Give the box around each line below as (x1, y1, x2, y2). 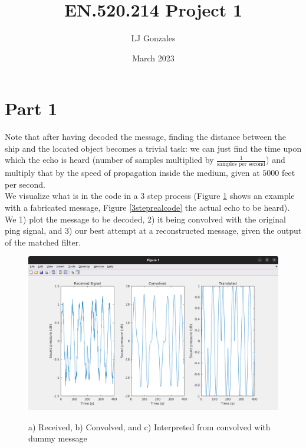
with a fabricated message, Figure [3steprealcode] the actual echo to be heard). (5, 201, 290, 214)
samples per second (217, 161, 266, 168)
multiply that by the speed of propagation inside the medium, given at (5, 166, 260, 179)
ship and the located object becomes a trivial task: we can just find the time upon (5, 142, 302, 154)
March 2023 (132, 51, 175, 64)
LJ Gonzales (131, 32, 176, 44)
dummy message (28, 432, 87, 444)
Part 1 (5, 96, 58, 120)
